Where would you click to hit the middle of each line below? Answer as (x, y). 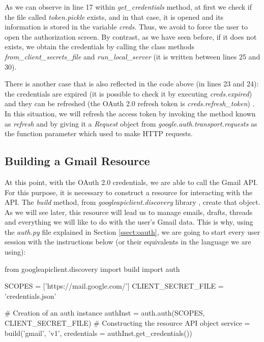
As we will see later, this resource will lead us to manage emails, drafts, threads (129, 212)
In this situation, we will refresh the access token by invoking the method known (130, 113)
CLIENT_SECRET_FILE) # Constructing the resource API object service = (127, 323)
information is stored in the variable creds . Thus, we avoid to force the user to (126, 27)
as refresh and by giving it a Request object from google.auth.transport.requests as (131, 123)
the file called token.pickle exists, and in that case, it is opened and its (114, 17)
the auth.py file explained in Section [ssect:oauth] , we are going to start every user (133, 231)
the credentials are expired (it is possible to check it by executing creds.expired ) (128, 93)
